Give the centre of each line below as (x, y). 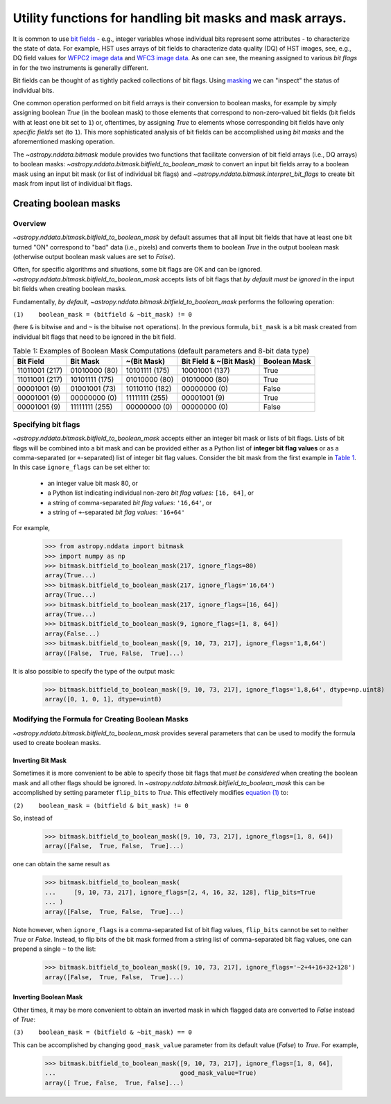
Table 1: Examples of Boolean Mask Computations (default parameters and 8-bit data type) (161, 351)
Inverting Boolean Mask (48, 997)
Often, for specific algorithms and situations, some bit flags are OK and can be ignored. (138, 270)
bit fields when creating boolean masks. (70, 289)
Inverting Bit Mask (40, 761)
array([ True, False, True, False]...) (114, 1083)
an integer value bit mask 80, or (93, 483)
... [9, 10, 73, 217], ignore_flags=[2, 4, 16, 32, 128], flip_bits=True (180, 892)
